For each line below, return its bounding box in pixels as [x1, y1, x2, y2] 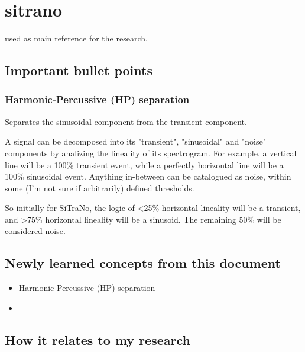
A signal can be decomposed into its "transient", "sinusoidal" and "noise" [5, 135, 266, 148]
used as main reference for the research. [5, 32, 148, 44]
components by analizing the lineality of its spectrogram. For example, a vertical [5, 146, 297, 159]
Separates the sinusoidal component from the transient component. [5, 115, 247, 127]
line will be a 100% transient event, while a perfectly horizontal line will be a [5, 158, 284, 171]
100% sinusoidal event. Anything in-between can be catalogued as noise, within [5, 170, 291, 183]
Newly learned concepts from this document [5, 254, 281, 272]
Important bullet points [5, 61, 152, 79]
